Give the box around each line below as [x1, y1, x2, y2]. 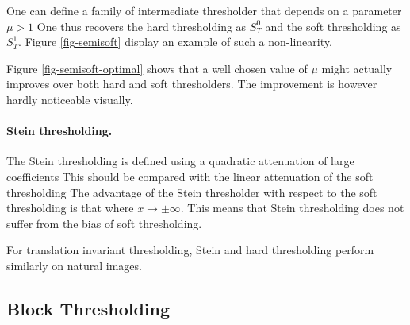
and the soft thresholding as [265, 17, 401, 34]
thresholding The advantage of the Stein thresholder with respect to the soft [6, 184, 377, 200]
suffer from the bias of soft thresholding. [6, 215, 202, 231]
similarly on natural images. [6, 257, 142, 273]
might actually [321, 60, 393, 76]
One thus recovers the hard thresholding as [36, 17, 247, 34]
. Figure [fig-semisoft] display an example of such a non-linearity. [18, 33, 332, 50]
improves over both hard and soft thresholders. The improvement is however [6, 75, 377, 92]
